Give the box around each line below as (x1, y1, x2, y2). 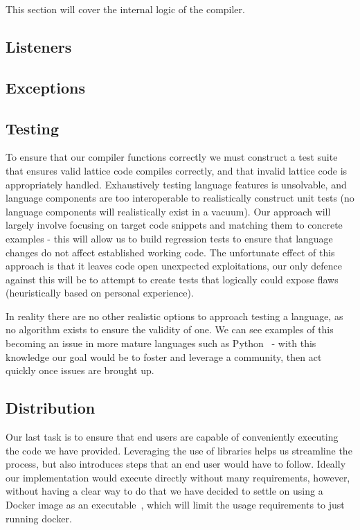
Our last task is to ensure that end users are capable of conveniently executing (6, 430, 339, 444)
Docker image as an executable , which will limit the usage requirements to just (6, 497, 345, 512)
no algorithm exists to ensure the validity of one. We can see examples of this (6, 322, 334, 337)
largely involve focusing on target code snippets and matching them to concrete (6, 218, 343, 232)
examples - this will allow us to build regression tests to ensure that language (6, 231, 333, 245)
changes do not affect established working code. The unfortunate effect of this (6, 245, 335, 259)
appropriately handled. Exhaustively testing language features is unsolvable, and (6, 177, 347, 191)
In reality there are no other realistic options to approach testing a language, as (6, 308, 343, 323)
